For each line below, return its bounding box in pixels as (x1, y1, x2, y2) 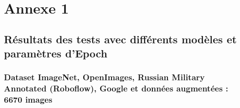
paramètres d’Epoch (4, 46, 108, 61)
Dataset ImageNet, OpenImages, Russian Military (4, 71, 205, 83)
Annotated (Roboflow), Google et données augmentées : (4, 82, 228, 94)
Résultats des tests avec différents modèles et (4, 31, 237, 46)
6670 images (4, 93, 53, 106)
